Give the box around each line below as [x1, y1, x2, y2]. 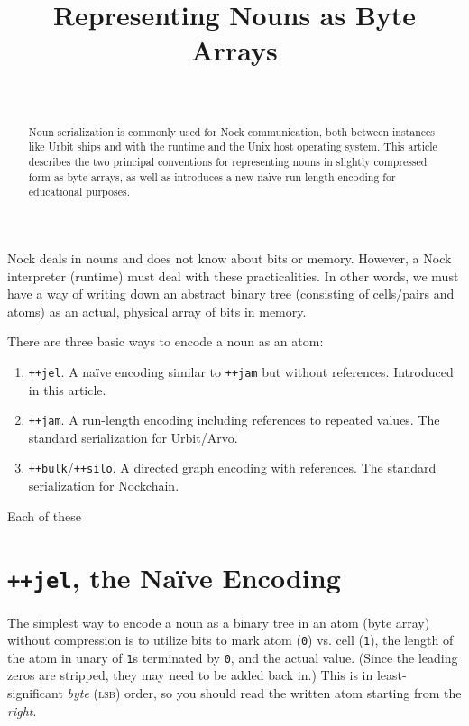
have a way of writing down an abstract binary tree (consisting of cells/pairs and [7, 284, 455, 303]
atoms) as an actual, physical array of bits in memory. [7, 301, 307, 320]
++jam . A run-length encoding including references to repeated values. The [28, 410, 440, 429]
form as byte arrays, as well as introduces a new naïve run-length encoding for [28, 169, 396, 184]
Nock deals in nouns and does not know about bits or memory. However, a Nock [7, 248, 452, 267]
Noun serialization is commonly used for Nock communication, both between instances [28, 124, 436, 139]
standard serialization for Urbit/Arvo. [28, 427, 238, 446]
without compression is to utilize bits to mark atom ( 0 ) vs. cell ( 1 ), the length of [7, 630, 454, 649]
